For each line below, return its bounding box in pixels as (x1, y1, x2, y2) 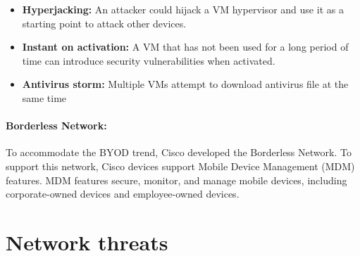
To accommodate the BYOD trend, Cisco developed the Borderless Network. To (6, 145, 352, 160)
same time (22, 90, 67, 105)
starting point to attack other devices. (22, 15, 187, 30)
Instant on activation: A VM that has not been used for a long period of (22, 39, 349, 54)
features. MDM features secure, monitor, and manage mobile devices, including (6, 172, 347, 187)
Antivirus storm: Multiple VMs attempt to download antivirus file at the (22, 77, 349, 91)
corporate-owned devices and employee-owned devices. (6, 186, 240, 201)
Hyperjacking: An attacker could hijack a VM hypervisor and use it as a (22, 2, 344, 16)
